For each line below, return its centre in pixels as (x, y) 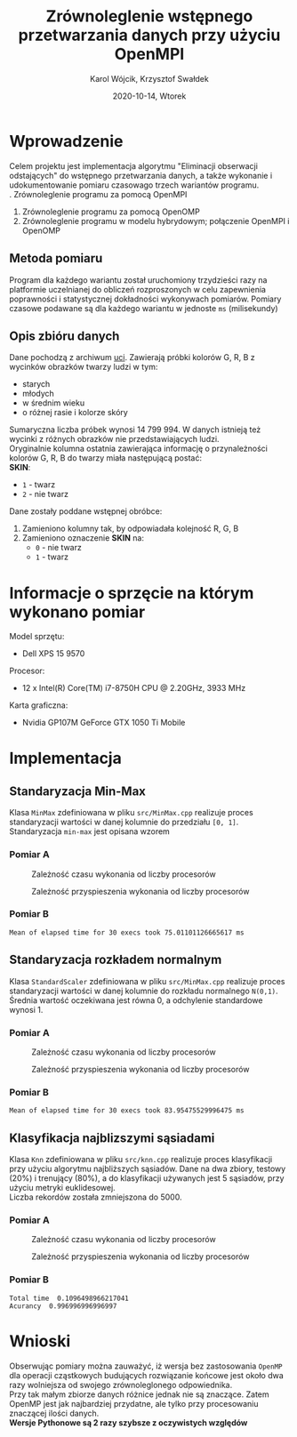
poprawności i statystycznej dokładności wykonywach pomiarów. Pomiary (145, 299)
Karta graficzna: (39, 705)
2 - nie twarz (45, 494)
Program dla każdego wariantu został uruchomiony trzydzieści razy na (138, 280)
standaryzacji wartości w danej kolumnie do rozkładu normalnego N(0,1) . (144, 991)
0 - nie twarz (58, 548)
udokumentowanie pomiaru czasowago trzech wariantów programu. (134, 185)
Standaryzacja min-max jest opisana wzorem (90, 831)
